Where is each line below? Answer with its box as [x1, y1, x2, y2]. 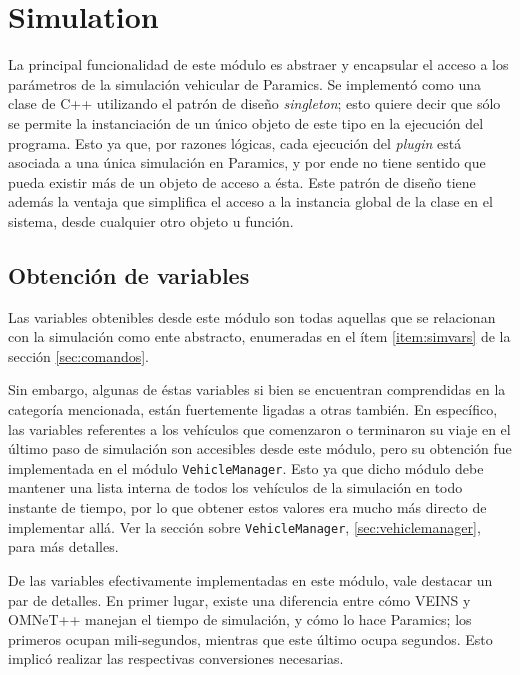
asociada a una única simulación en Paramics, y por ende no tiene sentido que [8, 152, 486, 173]
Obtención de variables [8, 259, 250, 290]
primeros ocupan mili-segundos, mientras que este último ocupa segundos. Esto [8, 628, 493, 649]
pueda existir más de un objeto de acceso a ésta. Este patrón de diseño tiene [8, 171, 476, 192]
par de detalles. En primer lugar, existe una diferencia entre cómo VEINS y [8, 589, 471, 610]
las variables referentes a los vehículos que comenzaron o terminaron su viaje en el [8, 418, 511, 439]
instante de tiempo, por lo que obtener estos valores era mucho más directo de [8, 497, 487, 518]
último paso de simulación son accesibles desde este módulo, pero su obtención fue [8, 438, 512, 459]
